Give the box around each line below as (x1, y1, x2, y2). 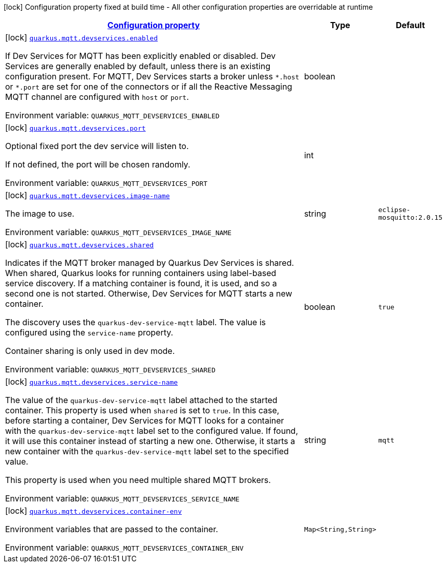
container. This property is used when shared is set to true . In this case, (5, 405, 280, 415)
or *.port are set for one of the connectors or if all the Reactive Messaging (5, 81, 292, 92)
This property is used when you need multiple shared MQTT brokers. (5, 475, 271, 485)
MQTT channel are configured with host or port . (5, 92, 189, 102)
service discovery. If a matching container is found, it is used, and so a (5, 278, 277, 288)
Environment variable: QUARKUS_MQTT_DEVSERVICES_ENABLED (5, 110, 220, 120)
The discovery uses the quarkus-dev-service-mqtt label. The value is (5, 317, 266, 327)
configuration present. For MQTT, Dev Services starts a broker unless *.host (5, 71, 300, 81)
